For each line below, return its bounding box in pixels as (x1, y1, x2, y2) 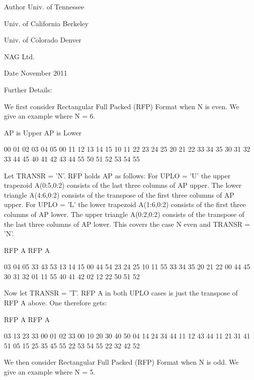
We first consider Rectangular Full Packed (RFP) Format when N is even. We (4, 101, 239, 111)
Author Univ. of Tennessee (4, 1, 84, 11)
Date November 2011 (4, 68, 68, 78)
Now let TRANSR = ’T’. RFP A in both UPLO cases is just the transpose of (4, 288, 238, 298)
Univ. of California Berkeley (4, 18, 89, 28)
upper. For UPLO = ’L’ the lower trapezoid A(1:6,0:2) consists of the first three (4, 199, 246, 210)
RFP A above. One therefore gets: (4, 297, 107, 308)
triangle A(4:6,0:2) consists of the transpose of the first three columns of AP (4, 189, 234, 200)
